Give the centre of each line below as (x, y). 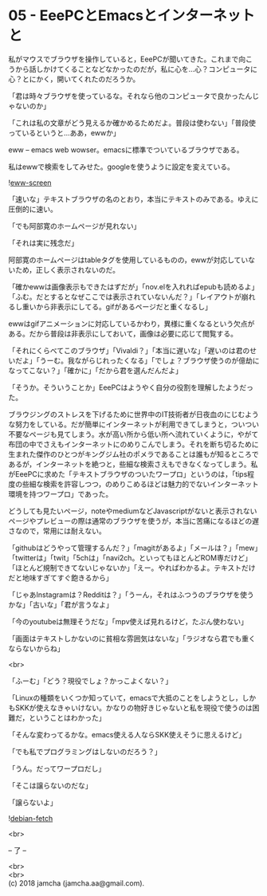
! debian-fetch (31, 818)
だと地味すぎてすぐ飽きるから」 (61, 577)
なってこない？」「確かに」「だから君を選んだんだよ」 (96, 370)
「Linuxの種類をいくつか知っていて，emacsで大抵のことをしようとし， (126, 698)
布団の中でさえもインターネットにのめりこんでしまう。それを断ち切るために (133, 444)
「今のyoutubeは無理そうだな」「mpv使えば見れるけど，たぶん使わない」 (128, 621)
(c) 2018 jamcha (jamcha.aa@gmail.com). (77, 883)
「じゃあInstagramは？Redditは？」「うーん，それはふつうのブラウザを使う (131, 595)
